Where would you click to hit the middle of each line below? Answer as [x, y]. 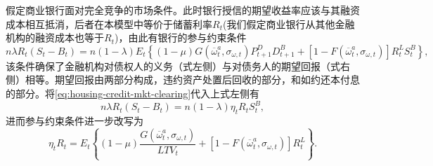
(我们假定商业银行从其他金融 [289, 23]
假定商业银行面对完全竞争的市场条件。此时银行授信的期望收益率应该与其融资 [183, 10]
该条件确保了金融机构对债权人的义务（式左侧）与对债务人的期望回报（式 [173, 65]
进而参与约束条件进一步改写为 [75, 120]
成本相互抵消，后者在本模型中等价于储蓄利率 [109, 23]
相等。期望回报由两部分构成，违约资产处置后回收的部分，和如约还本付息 [192, 79]
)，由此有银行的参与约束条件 [180, 37]
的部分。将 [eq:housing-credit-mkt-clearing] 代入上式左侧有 [133, 93]
